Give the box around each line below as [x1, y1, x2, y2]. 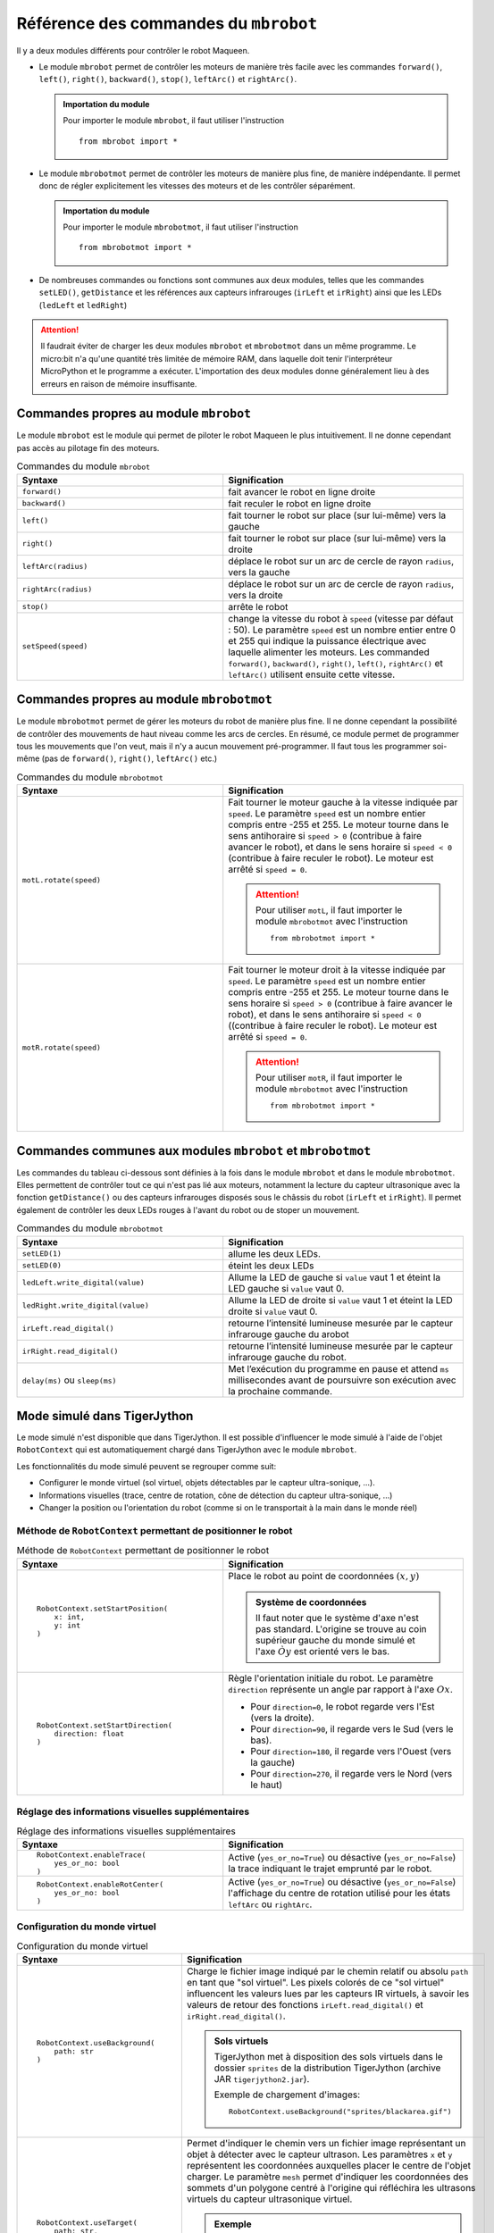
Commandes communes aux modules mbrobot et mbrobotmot [16, 1143, 372, 1158]
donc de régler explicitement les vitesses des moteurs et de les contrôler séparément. [38, 180, 356, 191]
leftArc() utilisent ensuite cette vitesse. [228, 668, 396, 681]
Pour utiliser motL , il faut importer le [255, 904, 403, 916]
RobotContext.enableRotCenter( [36, 1880, 164, 1889]
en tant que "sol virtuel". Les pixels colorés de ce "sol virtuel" [186, 1976, 445, 1988]
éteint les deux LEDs [228, 1259, 314, 1272]
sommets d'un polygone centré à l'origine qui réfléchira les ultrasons [186, 2181, 476, 2194]
